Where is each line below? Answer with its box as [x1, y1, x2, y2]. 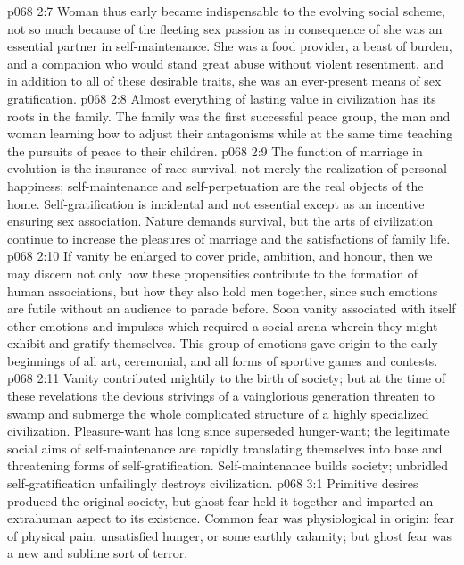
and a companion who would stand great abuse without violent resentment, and [7, 54, 444, 72]
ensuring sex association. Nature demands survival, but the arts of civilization [7, 212, 434, 230]
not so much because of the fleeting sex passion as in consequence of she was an [7, 19, 443, 37]
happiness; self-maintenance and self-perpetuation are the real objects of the [7, 176, 424, 195]
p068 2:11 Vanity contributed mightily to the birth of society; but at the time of [7, 369, 445, 387]
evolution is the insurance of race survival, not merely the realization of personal [7, 159, 447, 178]
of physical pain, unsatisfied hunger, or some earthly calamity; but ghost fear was [7, 526, 452, 544]
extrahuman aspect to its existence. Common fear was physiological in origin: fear [7, 509, 455, 528]
